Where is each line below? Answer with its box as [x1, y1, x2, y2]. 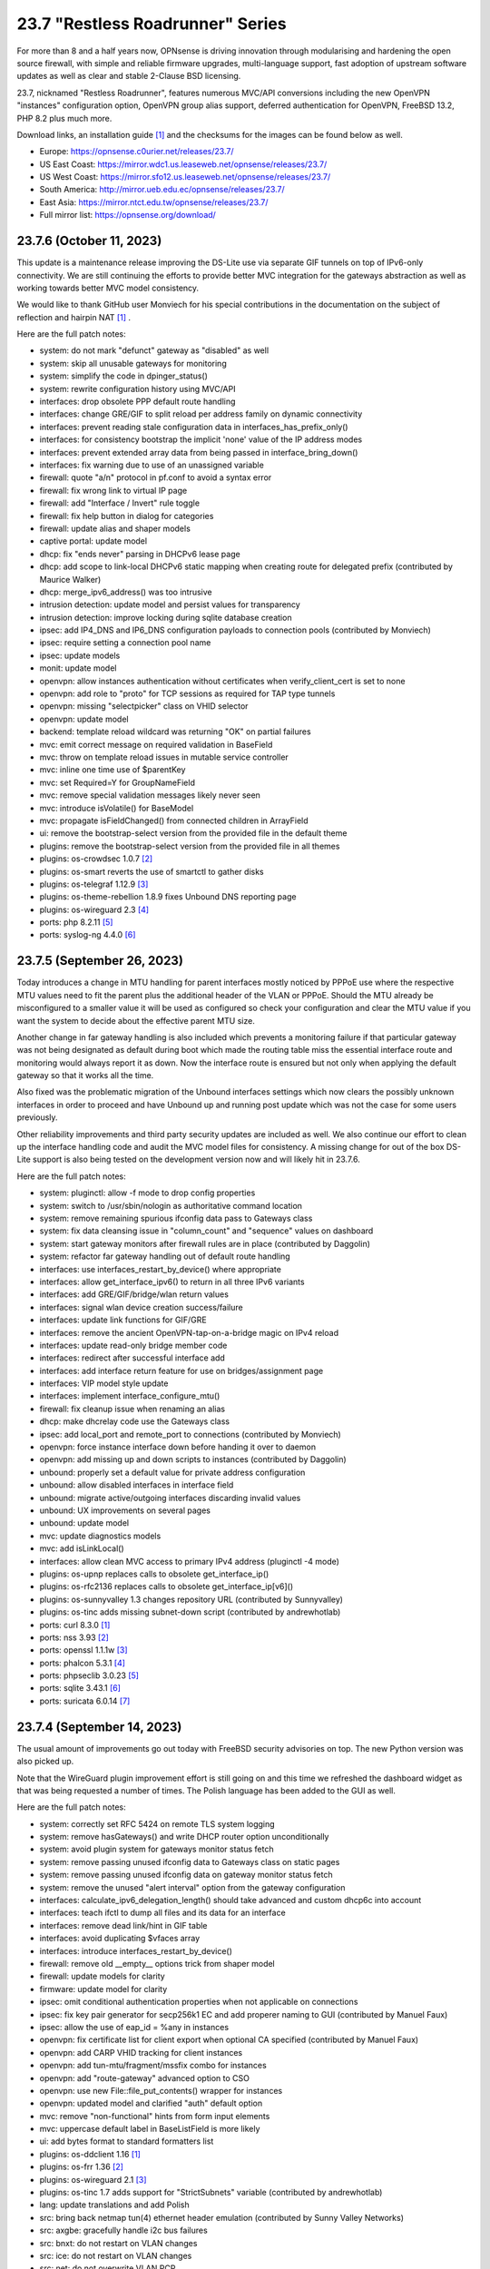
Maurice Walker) [39, 574, 102, 584]
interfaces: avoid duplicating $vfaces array [39, 1933, 201, 1944]
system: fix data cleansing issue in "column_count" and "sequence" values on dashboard [39, 1225, 374, 1236]
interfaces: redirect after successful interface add [39, 1352, 226, 1363]
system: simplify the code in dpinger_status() [39, 370, 209, 381]
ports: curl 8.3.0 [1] [39, 1619, 111, 1630]
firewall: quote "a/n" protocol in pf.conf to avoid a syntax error [39, 472, 272, 483]
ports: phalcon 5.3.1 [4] [39, 1657, 126, 1668]
